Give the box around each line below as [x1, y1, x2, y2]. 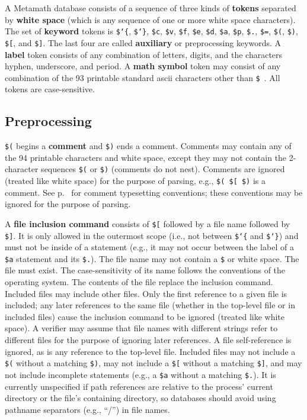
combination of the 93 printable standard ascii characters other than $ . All [5, 71, 280, 83]
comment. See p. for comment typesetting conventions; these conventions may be [5, 186, 303, 198]
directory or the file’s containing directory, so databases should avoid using [5, 392, 276, 404]
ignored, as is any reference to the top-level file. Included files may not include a [5, 345, 296, 357]
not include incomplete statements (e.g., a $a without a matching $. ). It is [5, 368, 276, 380]
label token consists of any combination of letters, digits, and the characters [5, 48, 283, 60]
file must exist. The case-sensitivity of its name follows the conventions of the [5, 264, 286, 276]
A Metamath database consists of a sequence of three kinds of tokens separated [5, 2, 296, 14]
